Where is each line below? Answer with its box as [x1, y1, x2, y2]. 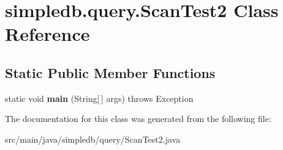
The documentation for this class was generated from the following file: [5, 112, 271, 125]
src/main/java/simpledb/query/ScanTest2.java [5, 132, 181, 145]
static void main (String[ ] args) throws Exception [5, 91, 194, 104]
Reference [5, 21, 90, 46]
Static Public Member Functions [5, 63, 216, 82]
